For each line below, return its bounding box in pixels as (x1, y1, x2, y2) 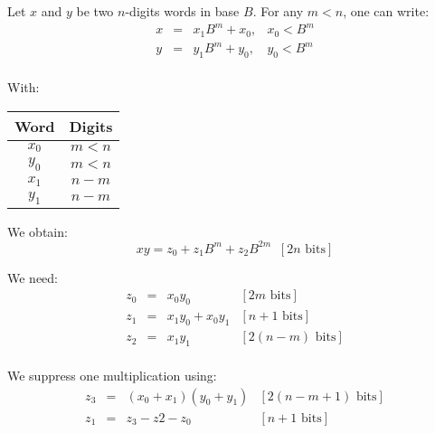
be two (76, 2, 114, 20)
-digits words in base (125, 2, 240, 20)
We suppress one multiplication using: (7, 365, 217, 384)
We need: (7, 268, 58, 287)
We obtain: (7, 221, 68, 240)
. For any (252, 2, 304, 20)
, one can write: (343, 2, 430, 20)
